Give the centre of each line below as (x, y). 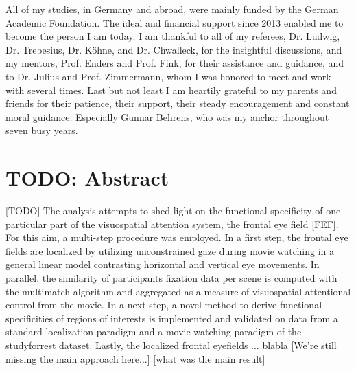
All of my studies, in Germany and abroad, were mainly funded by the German (172, 9)
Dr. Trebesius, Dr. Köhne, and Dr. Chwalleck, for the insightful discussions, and (174, 49)
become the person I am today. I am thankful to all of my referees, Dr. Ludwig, (173, 36)
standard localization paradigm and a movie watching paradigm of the (154, 331)
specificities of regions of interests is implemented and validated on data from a (172, 318)
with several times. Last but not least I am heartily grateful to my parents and (171, 90)
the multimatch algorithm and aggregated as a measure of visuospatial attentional (178, 291)
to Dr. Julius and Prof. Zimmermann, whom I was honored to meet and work (168, 76)
